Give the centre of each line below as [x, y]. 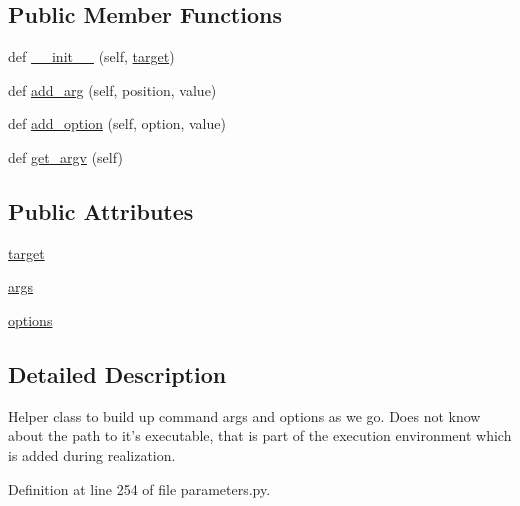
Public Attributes [101, 210]
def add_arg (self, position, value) [112, 89]
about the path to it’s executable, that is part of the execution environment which [260, 435]
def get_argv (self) [65, 156]
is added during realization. [92, 454]
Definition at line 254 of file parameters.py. [139, 488]
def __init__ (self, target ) [91, 56]
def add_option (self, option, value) [117, 123]
